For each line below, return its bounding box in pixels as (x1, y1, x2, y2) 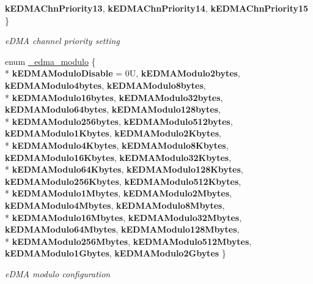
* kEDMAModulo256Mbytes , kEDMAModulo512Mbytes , (5, 234, 252, 247)
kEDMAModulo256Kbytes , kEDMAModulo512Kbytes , (5, 174, 241, 187)
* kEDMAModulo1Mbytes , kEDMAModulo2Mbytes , (5, 187, 232, 200)
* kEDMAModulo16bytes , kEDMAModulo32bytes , (5, 91, 223, 103)
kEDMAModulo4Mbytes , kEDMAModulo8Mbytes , (5, 198, 225, 211)
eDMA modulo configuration (5, 267, 111, 280)
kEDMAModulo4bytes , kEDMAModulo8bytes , (5, 78, 206, 91)
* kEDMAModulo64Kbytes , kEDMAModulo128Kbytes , (5, 163, 243, 176)
